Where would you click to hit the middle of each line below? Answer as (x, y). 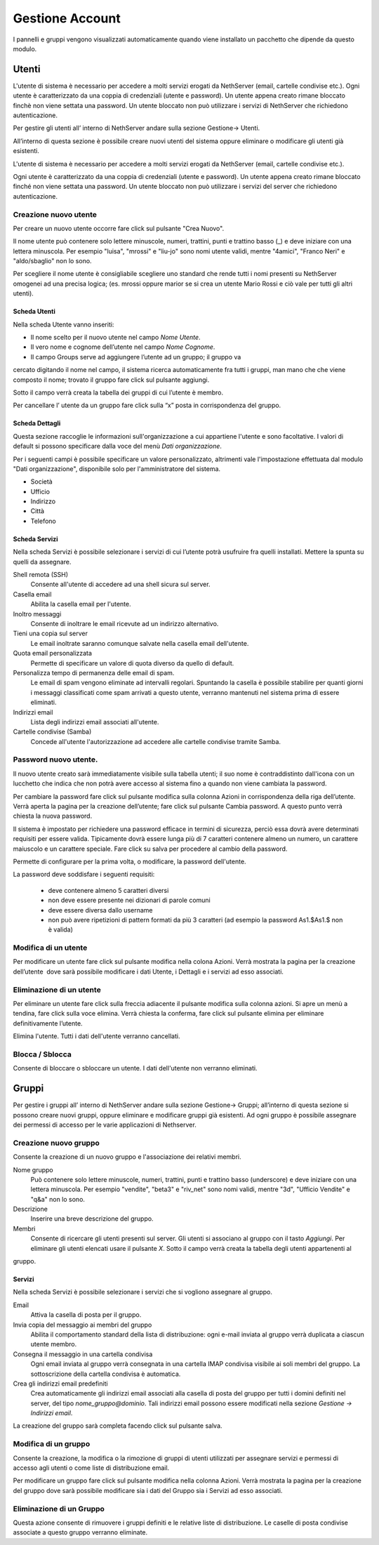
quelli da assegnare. (42, 562)
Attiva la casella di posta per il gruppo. (86, 1315)
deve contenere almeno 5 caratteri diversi (108, 890)
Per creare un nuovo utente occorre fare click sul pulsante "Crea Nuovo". (119, 228)
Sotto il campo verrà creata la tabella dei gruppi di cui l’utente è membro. (118, 392)
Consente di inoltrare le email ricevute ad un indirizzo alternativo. (125, 624)
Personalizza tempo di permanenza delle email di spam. (94, 672)
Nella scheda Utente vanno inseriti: (64, 324)
